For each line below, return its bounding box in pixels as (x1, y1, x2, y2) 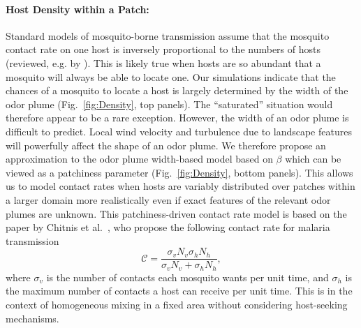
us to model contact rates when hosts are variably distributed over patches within (6, 179, 355, 193)
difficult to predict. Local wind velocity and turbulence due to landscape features (6, 124, 352, 138)
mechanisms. (6, 311, 59, 325)
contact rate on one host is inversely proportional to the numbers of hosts (6, 42, 321, 57)
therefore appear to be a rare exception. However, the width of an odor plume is (6, 110, 349, 125)
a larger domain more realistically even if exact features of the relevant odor (6, 192, 331, 207)
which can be (285, 151, 341, 166)
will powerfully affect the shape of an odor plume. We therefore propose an (6, 137, 326, 152)
